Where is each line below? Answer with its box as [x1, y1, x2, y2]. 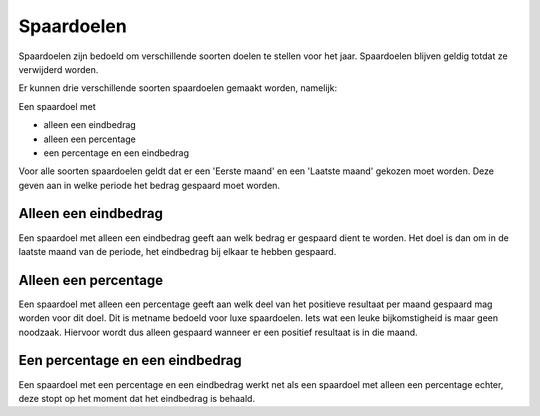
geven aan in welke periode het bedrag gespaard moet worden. [18, 179, 280, 191]
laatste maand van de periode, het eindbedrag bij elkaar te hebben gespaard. [18, 245, 337, 257]
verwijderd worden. [18, 63, 99, 75]
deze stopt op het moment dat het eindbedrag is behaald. [18, 392, 255, 404]
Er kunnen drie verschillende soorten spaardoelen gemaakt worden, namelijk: [18, 82, 338, 94]
